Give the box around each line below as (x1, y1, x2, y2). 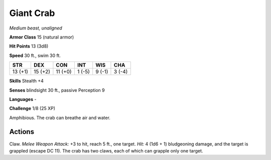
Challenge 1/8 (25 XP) (9, 105, 55, 111)
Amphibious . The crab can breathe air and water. (9, 114, 110, 120)
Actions (9, 127, 35, 136)
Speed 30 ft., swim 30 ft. (9, 52, 61, 58)
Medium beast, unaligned (9, 25, 62, 31)
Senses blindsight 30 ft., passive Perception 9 (9, 87, 105, 93)
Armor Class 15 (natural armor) (9, 34, 74, 40)
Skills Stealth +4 (9, 78, 44, 84)
